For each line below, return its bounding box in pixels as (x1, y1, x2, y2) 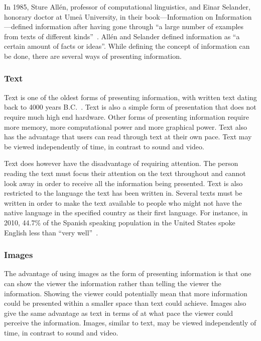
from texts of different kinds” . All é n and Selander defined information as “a (4, 31, 240, 41)
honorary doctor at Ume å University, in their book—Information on (4, 11, 213, 22)
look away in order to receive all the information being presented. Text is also (4, 178, 243, 188)
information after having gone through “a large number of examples (35, 21, 244, 32)
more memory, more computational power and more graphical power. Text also (4, 121, 247, 132)
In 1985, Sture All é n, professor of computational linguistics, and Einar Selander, (4, 2, 250, 12)
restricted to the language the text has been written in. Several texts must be (4, 188, 242, 198)
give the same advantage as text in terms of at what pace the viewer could (4, 307, 233, 318)
